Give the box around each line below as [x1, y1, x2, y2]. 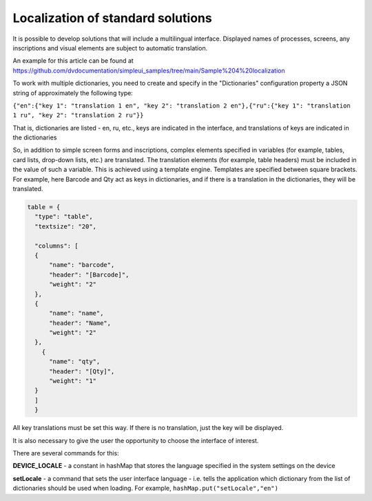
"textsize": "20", [34, 222, 96, 230]
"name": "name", [49, 309, 104, 317]
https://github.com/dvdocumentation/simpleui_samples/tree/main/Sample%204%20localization [12, 66, 285, 75]
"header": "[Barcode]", [49, 271, 130, 279]
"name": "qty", [49, 357, 101, 366]
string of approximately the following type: [12, 88, 134, 97]
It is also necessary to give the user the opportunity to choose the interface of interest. [12, 436, 259, 444]
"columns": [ [34, 242, 79, 250]
